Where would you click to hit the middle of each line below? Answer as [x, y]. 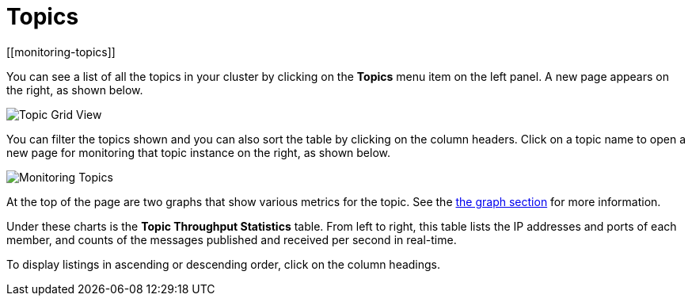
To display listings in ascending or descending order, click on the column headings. [224, 264]
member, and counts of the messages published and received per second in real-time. [232, 239]
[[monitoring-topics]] [61, 52]
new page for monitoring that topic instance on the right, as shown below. [199, 152]
